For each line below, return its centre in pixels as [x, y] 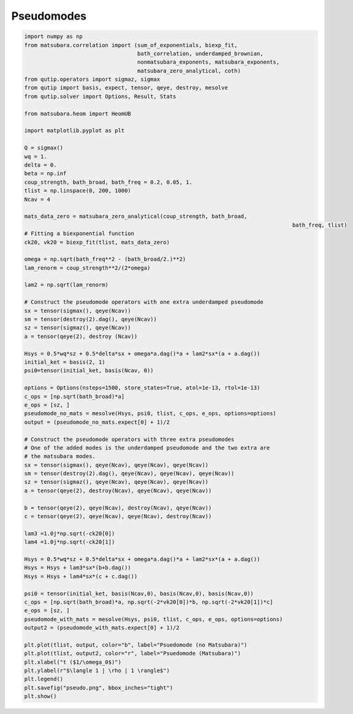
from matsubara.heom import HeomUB [78, 114]
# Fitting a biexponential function [79, 234]
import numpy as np [53, 36]
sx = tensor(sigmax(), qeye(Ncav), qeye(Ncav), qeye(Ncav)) [116, 465]
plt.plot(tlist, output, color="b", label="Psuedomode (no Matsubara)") [136, 645]
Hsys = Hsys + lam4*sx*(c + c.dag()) [81, 576]
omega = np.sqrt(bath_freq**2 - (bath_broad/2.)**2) [105, 259]
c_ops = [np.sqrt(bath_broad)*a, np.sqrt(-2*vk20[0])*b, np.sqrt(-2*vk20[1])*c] [149, 602]
